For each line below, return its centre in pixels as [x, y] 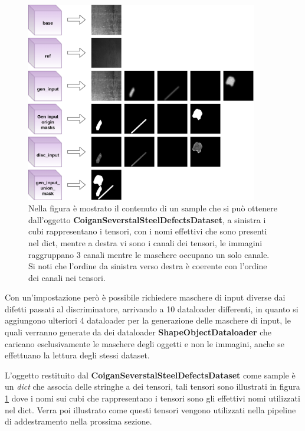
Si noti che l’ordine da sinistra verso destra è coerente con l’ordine [148, 266]
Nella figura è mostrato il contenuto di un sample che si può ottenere [153, 208]
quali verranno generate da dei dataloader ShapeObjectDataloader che [138, 332]
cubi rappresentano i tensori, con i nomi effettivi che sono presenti [148, 231]
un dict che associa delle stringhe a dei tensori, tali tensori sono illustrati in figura [152, 386]
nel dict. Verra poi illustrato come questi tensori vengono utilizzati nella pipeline [150, 409]
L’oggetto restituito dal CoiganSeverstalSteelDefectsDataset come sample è [150, 375]
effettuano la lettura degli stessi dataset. [77, 355]
